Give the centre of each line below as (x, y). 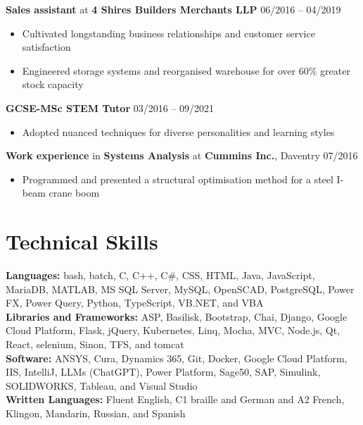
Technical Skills (82, 241)
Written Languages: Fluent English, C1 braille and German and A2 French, (175, 399)
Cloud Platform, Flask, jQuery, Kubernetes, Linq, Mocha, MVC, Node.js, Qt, (173, 330)
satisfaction (46, 47)
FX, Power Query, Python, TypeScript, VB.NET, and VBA (135, 303)
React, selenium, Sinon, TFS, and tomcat (95, 344)
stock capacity (53, 84)
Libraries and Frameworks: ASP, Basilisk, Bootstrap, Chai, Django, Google (177, 316)
